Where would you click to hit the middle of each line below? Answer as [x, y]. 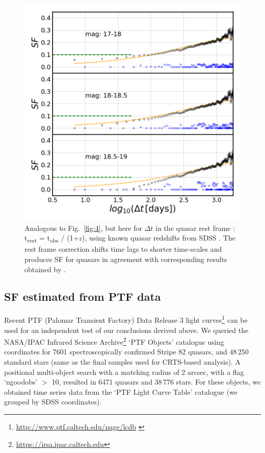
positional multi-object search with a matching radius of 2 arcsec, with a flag [124, 372]
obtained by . [45, 269]
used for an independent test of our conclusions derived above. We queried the [126, 330]
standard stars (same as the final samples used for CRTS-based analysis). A [122, 361]
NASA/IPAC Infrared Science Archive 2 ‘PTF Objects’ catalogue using [114, 341]
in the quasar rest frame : [195, 228]
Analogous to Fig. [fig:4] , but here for [84, 228]
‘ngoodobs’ [21, 382]
